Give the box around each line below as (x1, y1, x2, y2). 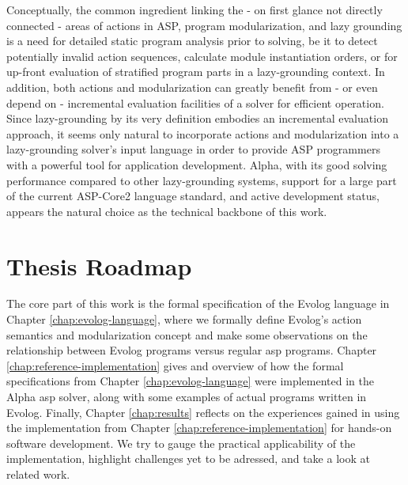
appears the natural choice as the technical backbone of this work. (6, 203, 327, 219)
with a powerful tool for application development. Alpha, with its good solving (6, 156, 387, 172)
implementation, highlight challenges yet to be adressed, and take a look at (6, 450, 370, 467)
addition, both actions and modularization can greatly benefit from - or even (6, 78, 378, 95)
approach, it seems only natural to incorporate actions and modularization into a (6, 125, 399, 142)
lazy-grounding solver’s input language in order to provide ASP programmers (6, 141, 380, 157)
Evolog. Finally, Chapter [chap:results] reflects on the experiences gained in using (6, 404, 400, 420)
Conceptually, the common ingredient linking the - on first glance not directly (6, 2, 383, 17)
